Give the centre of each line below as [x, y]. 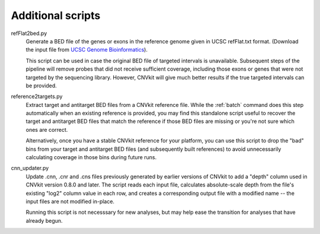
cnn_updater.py [30, 168]
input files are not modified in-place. [70, 201]
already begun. [44, 220]
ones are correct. [47, 129]
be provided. [41, 86]
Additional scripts [56, 15]
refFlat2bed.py [29, 33]
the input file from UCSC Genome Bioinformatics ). [87, 50]
